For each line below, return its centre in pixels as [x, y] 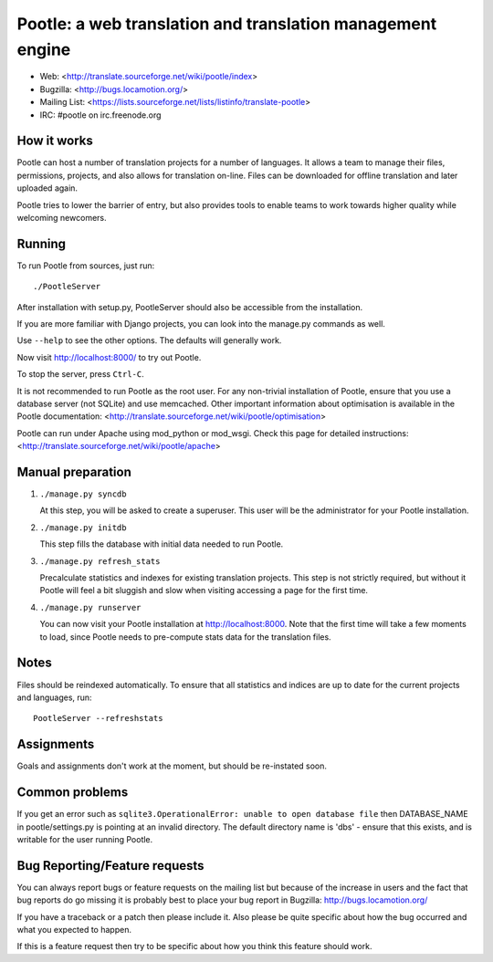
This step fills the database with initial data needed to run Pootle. [162, 544]
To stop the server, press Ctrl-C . [81, 374]
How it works [55, 141]
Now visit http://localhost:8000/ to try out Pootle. [109, 357]
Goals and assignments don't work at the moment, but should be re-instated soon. [172, 766]
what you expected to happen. [74, 929]
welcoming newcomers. [62, 217]
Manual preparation [74, 472]
